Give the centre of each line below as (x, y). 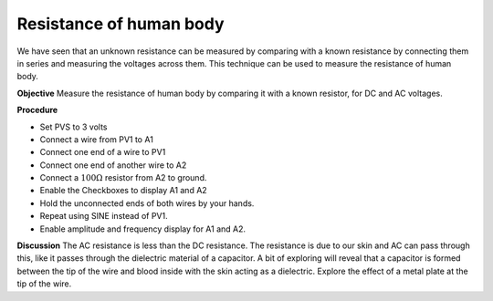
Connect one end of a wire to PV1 (103, 152)
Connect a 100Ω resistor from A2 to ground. (123, 178)
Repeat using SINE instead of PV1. (104, 216)
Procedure (37, 110)
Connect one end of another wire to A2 (113, 165)
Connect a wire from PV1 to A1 (97, 139)
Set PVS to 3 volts (73, 127)
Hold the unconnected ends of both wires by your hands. (147, 203)
